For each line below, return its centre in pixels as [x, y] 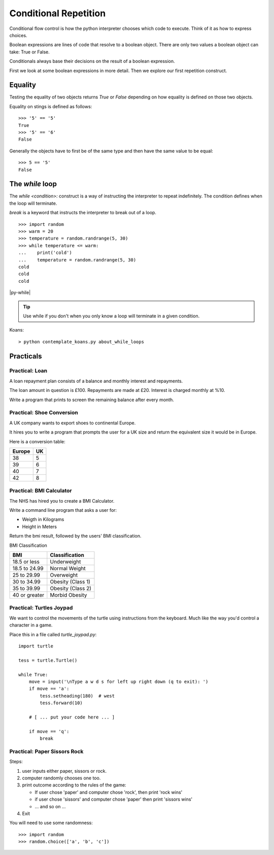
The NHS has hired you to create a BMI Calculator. [62, 501]
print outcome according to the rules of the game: [74, 785]
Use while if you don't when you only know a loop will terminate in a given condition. [111, 316]
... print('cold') [45, 253]
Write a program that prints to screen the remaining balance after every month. [92, 400]
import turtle [36, 646]
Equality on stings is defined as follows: [51, 106]
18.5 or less [26, 562]
